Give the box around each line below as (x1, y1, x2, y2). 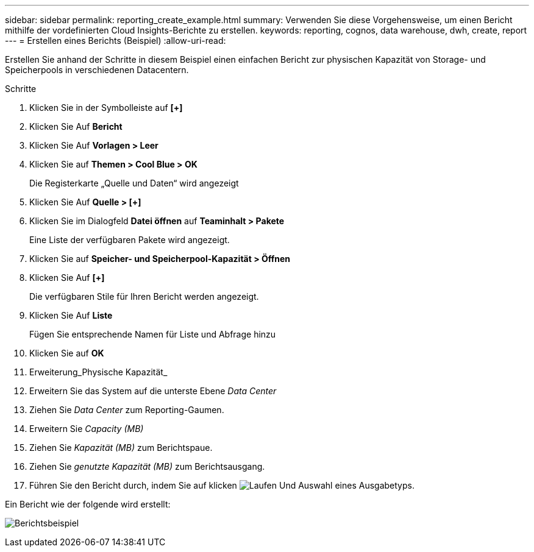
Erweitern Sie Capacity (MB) (29, 423, 144, 434)
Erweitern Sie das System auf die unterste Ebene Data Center (29, 386, 277, 396)
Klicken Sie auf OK (29, 348, 104, 358)
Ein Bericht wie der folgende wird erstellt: (5, 499, 171, 509)
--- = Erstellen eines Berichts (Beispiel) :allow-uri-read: (5, 35, 226, 46)
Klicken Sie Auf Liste (29, 310, 113, 320)
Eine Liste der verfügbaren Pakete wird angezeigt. (29, 235, 230, 245)
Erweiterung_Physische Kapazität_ (29, 367, 168, 377)
